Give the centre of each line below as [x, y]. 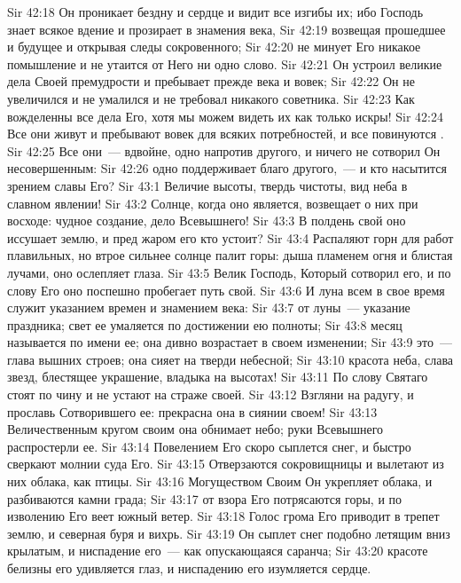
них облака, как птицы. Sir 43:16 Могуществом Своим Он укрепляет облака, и [220, 481]
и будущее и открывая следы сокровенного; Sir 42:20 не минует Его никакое [214, 47]
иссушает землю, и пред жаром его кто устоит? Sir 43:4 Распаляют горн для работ [230, 237]
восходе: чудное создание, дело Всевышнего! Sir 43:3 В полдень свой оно [207, 221]
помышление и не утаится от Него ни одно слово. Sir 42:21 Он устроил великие [225, 63]
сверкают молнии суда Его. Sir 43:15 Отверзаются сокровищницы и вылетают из [226, 464]
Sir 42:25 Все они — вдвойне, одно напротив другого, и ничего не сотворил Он [224, 150]
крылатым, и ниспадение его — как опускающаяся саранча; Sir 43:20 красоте [218, 551]
